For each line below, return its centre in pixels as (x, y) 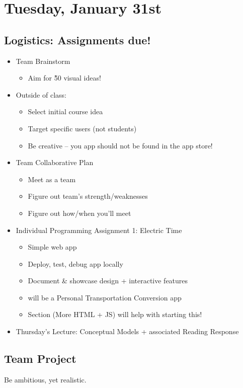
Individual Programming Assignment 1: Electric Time (99, 230)
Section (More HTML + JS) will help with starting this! (115, 314)
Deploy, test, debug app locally (75, 263)
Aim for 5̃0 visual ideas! (64, 78)
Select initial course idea (65, 111)
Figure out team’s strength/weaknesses (88, 196)
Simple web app (52, 247)
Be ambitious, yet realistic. (45, 379)
